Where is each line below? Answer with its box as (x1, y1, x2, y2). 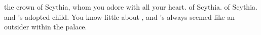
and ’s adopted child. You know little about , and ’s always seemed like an (4, 11, 235, 22)
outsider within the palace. (4, 21, 87, 32)
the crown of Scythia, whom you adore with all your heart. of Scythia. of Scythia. (4, 2, 257, 12)
